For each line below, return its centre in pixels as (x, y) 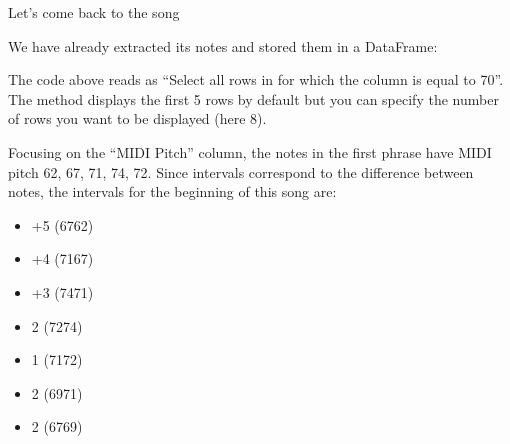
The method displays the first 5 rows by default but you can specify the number (253, 98)
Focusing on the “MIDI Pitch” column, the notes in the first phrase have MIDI (250, 151)
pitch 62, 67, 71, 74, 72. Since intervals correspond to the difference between (241, 171)
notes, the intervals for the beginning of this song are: (172, 191)
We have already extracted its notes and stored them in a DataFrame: (223, 45)
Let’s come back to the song (94, 12)
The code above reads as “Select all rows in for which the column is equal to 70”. (256, 79)
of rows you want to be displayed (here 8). (137, 118)
